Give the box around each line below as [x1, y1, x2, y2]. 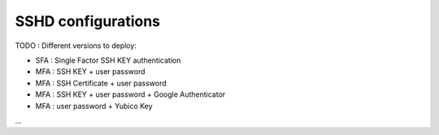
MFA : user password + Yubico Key [35, 101, 154, 111]
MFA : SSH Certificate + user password [35, 78, 167, 88]
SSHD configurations [15, 12, 161, 30]
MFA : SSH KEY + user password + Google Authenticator [35, 89, 226, 99]
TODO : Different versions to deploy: [15, 41, 137, 50]
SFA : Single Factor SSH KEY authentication [35, 55, 181, 65]
